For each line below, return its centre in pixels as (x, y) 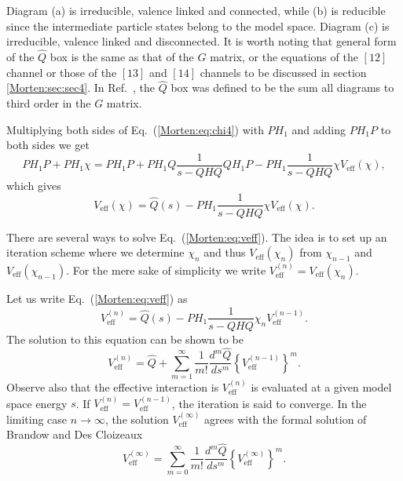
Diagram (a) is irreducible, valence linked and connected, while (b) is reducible (196, 10)
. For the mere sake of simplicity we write (166, 270)
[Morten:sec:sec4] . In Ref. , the (81, 87)
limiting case (37, 419)
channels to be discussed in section (283, 72)
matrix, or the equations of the (284, 56)
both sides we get (48, 145)
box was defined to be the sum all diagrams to (282, 87)
